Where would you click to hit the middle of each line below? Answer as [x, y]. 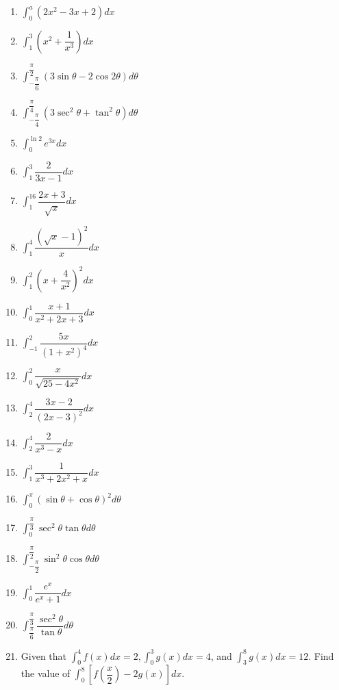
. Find [321, 655]
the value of [46, 673]
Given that [44, 655]
